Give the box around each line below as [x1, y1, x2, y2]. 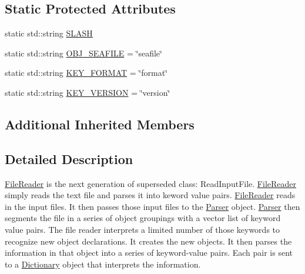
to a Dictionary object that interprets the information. [5, 258, 201, 270]
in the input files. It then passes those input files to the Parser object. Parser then [5, 200, 300, 212]
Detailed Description [5, 149, 133, 168]
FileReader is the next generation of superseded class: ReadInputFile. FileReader [5, 177, 296, 189]
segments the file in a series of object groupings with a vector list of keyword [5, 212, 281, 224]
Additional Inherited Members [5, 115, 195, 133]
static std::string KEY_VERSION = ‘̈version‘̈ [5, 86, 170, 98]
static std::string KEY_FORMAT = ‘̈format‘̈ [5, 66, 168, 79]
